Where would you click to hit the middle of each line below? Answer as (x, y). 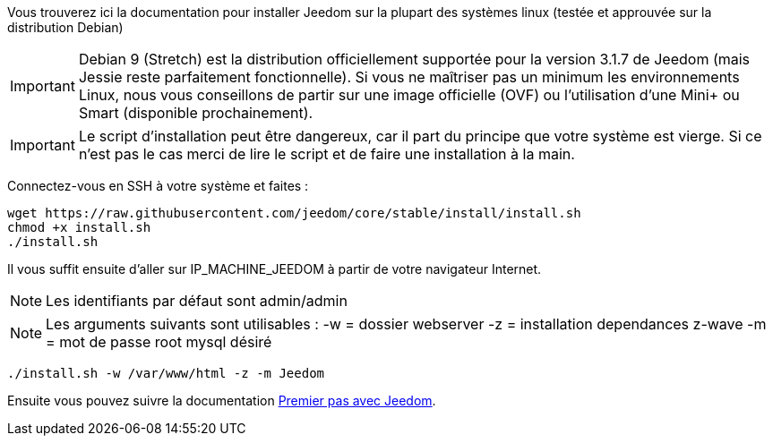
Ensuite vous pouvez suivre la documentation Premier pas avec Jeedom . (222, 400)
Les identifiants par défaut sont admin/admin (197, 301)
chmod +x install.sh (79, 227)
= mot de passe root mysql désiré (159, 342)
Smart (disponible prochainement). (196, 113)
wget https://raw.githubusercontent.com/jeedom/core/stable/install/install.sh (294, 213)
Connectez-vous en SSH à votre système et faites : (158, 186)
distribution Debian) (65, 27)
